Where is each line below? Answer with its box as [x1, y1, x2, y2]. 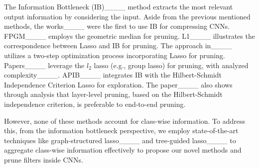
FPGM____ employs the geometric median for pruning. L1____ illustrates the [4, 30, 255, 41]
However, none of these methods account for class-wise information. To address [4, 115, 246, 126]
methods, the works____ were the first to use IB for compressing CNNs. [4, 21, 230, 31]
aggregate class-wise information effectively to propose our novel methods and [4, 145, 242, 155]
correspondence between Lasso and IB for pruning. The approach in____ [4, 40, 232, 51]
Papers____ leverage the [4, 60, 85, 70]
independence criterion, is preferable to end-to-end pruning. [4, 98, 186, 109]
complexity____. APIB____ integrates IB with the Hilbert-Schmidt [4, 70, 222, 80]
